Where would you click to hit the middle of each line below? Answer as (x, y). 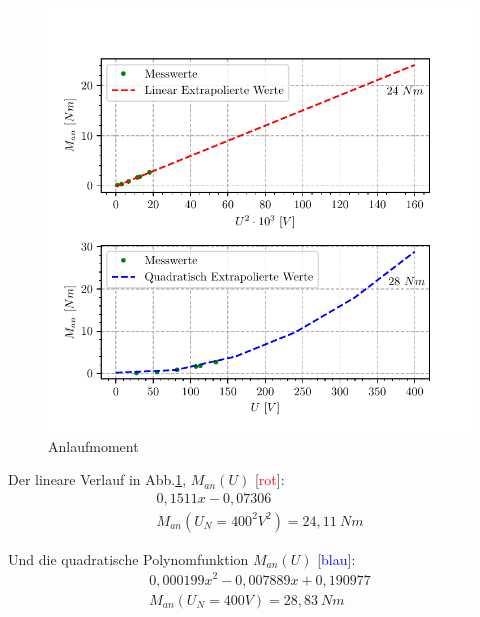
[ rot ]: (269, 479)
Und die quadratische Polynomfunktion (128, 558)
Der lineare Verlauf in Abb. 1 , (97, 479)
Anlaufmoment (93, 445)
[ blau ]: (336, 558)
